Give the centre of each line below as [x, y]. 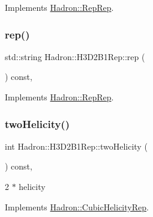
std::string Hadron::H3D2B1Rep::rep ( [75, 56]
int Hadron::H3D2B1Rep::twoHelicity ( [76, 146]
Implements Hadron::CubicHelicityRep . [77, 206]
